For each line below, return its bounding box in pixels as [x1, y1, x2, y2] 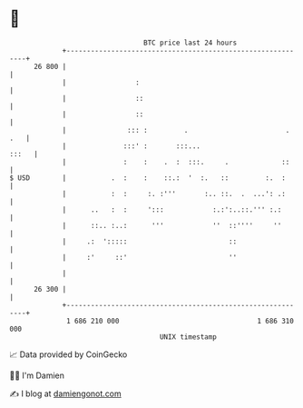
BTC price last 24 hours [143, 38, 238, 47]
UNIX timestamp [159, 332, 218, 342]
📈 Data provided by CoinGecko [9, 349, 128, 360]
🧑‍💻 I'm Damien [9, 370, 65, 381]
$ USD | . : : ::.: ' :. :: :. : [9, 173, 286, 183]
